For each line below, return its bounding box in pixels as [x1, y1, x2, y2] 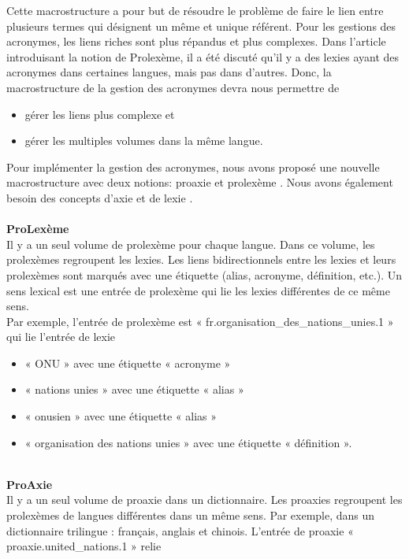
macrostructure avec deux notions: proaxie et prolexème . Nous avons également [6, 174, 393, 191]
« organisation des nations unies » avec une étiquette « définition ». [24, 434, 352, 450]
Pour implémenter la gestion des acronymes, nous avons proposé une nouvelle [6, 158, 380, 175]
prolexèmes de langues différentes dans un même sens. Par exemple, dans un [6, 507, 375, 524]
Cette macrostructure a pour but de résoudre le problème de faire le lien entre [6, 2, 384, 18]
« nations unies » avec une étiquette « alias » [24, 381, 244, 398]
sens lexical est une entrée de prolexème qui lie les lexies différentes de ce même [6, 282, 390, 298]
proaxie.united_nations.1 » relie [6, 538, 162, 554]
